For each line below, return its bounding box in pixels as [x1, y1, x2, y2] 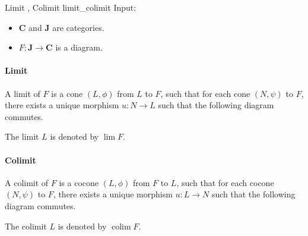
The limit [5, 130, 39, 143]
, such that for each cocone [176, 176, 274, 188]
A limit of [5, 87, 40, 99]
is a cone [51, 87, 83, 99]
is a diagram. [55, 41, 103, 54]
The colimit [5, 219, 47, 232]
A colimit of [5, 176, 49, 188]
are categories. [52, 21, 104, 33]
